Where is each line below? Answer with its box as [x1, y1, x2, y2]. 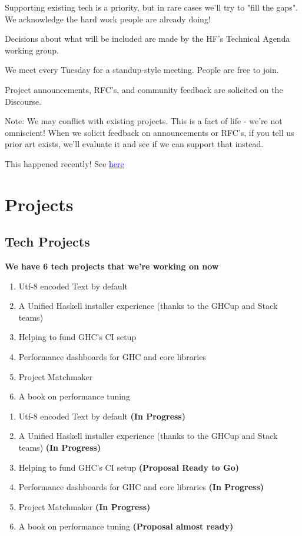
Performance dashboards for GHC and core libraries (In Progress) [18, 481, 264, 493]
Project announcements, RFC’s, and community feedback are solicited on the [5, 83, 283, 95]
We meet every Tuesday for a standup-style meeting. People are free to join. [5, 64, 279, 76]
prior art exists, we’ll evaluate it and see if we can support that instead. [5, 138, 264, 150]
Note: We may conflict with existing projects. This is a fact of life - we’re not [5, 115, 283, 127]
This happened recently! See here [5, 157, 124, 169]
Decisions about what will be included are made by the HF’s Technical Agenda [5, 32, 290, 45]
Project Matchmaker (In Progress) [18, 500, 151, 512]
